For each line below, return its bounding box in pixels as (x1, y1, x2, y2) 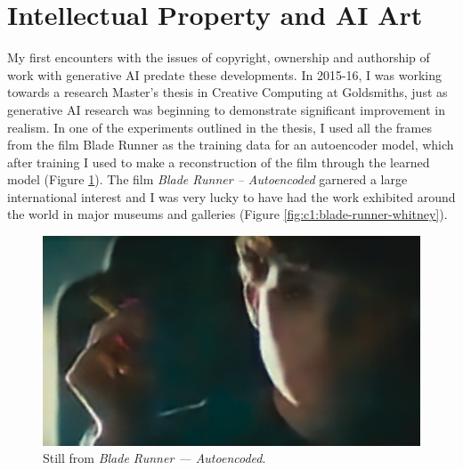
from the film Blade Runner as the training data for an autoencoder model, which (7, 135, 454, 154)
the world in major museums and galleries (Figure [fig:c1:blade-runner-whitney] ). (7, 205, 448, 223)
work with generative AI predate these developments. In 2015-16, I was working (7, 65, 442, 84)
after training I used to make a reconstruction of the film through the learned (7, 152, 430, 171)
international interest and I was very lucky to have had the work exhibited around (7, 187, 456, 206)
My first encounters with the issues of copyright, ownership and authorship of (7, 48, 430, 67)
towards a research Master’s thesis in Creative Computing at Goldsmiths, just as (7, 83, 448, 101)
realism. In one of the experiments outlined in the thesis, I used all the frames (7, 117, 432, 136)
